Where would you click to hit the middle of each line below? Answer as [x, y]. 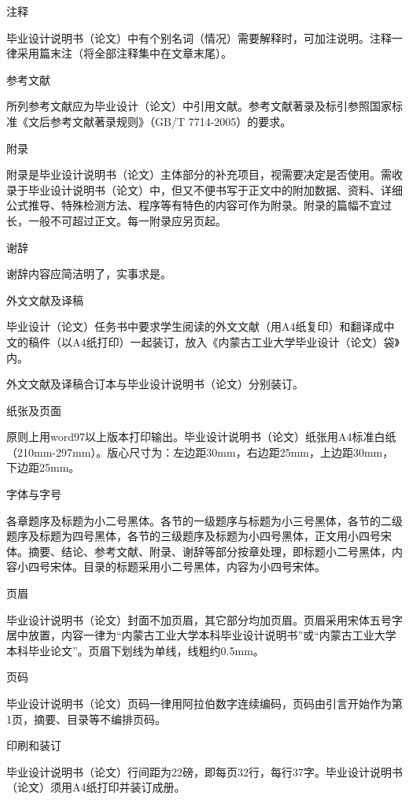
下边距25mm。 [43, 467]
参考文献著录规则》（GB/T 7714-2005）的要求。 [171, 121]
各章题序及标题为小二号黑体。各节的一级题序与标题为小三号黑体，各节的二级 [204, 520]
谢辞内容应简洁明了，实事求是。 [89, 274]
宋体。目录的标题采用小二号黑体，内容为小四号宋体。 [188, 567]
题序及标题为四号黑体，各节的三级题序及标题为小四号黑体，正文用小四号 [193, 536]
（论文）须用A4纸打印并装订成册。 [96, 787]
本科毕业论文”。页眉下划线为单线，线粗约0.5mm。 [135, 650]
